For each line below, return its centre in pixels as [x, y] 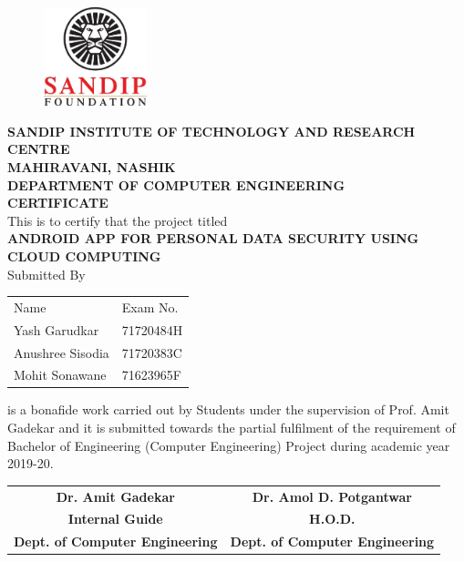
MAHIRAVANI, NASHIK [92, 166]
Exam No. [150, 307]
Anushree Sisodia [62, 352]
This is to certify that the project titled [118, 220]
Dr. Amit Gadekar [115, 496]
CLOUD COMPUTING [84, 255]
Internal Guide [115, 519]
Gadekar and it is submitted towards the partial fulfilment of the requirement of [232, 428]
